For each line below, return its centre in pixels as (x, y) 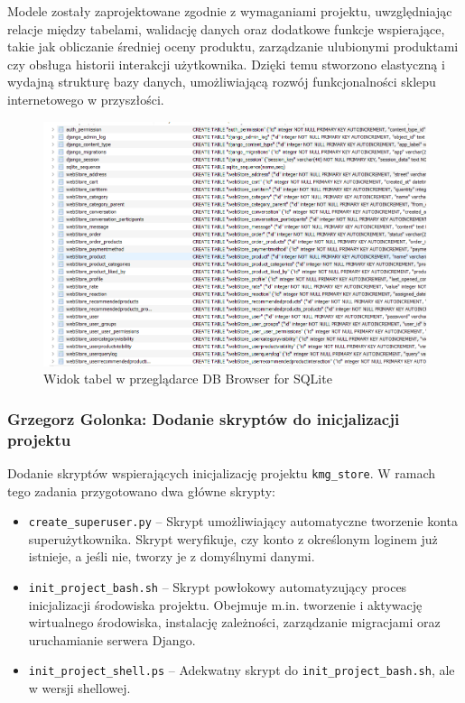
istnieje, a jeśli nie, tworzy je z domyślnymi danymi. (172, 556)
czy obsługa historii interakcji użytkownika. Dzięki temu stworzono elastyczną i (226, 64)
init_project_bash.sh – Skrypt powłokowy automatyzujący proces (218, 587)
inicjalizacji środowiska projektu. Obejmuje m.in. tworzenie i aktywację (225, 604)
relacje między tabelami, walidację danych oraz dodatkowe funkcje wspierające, (226, 28)
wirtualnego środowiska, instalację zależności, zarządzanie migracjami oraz (234, 622)
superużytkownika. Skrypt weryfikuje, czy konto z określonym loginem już (233, 538)
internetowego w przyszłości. (86, 99)
